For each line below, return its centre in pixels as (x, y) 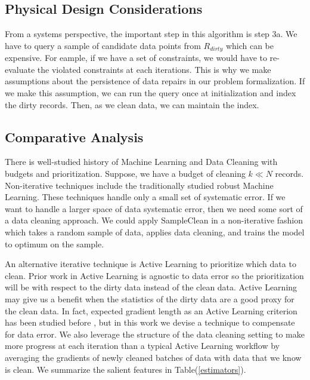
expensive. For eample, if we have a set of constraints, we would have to (136, 58)
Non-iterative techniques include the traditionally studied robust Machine (139, 185)
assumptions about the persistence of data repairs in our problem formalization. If (155, 81)
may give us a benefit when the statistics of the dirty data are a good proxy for (150, 298)
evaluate (20, 69)
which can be (249, 45)
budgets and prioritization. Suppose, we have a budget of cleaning (125, 174)
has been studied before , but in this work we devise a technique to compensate (150, 322)
